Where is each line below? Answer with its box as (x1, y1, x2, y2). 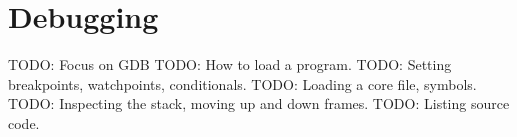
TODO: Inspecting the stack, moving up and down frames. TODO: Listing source (8, 93, 510, 114)
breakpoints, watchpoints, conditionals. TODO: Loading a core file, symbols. (8, 73, 477, 94)
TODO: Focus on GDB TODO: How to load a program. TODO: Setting (8, 54, 452, 75)
